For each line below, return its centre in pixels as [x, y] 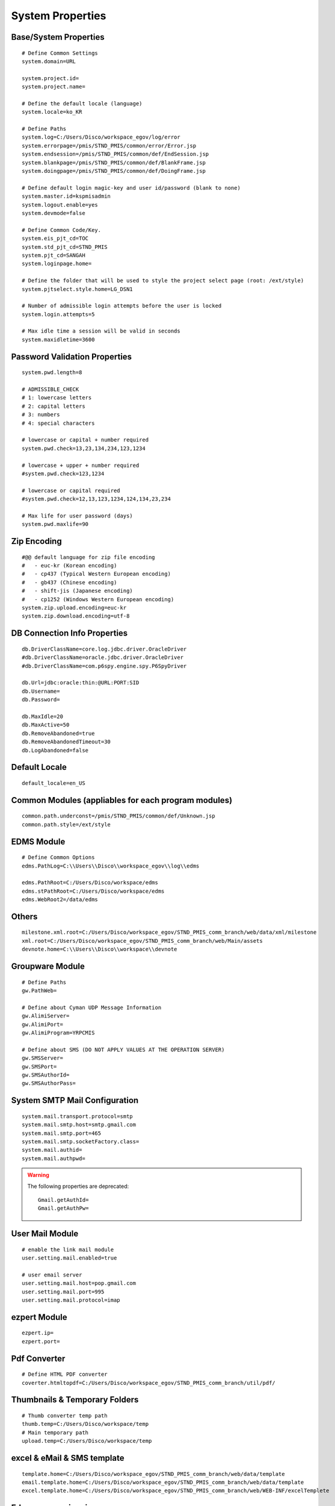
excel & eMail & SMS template [68, 1458]
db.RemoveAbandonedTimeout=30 [66, 742]
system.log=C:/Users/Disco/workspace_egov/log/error [101, 137]
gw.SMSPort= [39, 1067]
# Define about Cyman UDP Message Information [92, 1007]
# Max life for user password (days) [78, 516]
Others [24, 917]
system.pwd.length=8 [52, 373]
